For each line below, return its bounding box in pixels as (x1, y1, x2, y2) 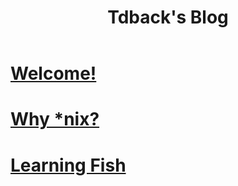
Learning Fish (10, 154, 127, 176)
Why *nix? (10, 108, 100, 131)
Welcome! (10, 62, 97, 85)
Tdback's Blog (107, 6, 229, 29)
